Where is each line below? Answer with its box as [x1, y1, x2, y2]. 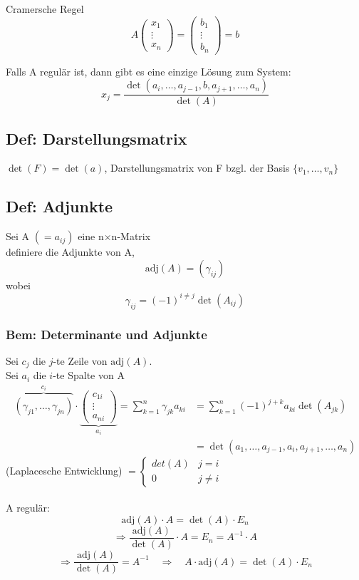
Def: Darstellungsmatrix [6, 127, 187, 149]
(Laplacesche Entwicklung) [6, 462, 123, 477]
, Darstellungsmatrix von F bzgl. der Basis [104, 160, 290, 175]
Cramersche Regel [6, 1, 84, 16]
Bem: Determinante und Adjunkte [6, 325, 207, 343]
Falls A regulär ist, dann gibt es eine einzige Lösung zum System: [6, 63, 291, 78]
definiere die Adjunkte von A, [6, 244, 135, 259]
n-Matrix [111, 229, 151, 244]
